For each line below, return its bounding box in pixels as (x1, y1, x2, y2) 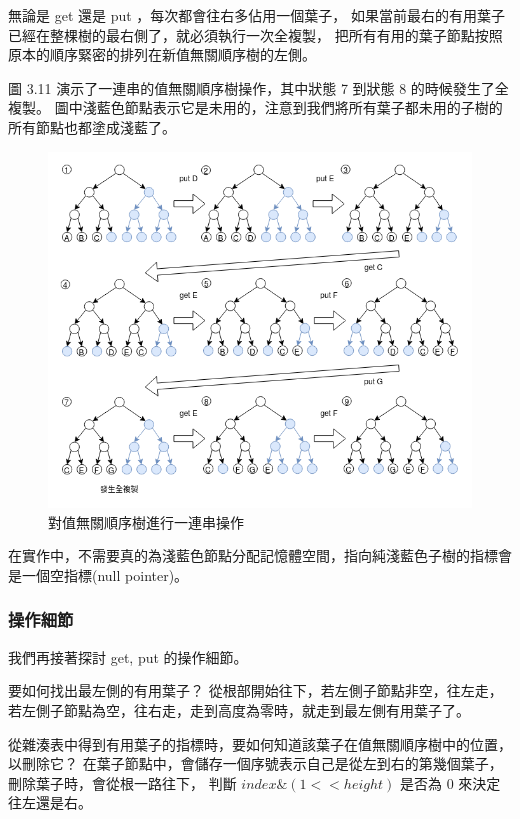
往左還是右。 (8, 792, 92, 813)
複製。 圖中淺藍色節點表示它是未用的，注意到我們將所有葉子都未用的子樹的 (8, 97, 503, 118)
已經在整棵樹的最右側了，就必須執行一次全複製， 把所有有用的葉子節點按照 (8, 24, 503, 45)
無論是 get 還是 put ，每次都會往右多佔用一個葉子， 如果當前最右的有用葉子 (8, 5, 505, 25)
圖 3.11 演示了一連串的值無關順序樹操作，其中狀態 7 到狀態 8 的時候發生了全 (8, 77, 509, 98)
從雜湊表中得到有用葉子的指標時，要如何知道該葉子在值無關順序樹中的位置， (8, 733, 512, 754)
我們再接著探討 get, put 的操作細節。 (8, 646, 248, 667)
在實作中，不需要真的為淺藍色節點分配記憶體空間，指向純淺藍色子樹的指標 (8, 545, 498, 566)
